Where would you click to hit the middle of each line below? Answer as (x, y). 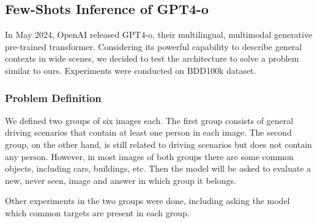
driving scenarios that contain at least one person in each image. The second (148, 132)
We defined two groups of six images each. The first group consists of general (149, 120)
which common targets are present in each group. (97, 212)
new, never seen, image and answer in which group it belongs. (121, 180)
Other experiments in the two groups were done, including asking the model (147, 201)
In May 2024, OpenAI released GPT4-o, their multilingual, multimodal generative (159, 35)
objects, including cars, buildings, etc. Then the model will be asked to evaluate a (158, 168)
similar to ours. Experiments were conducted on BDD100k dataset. (131, 70)
